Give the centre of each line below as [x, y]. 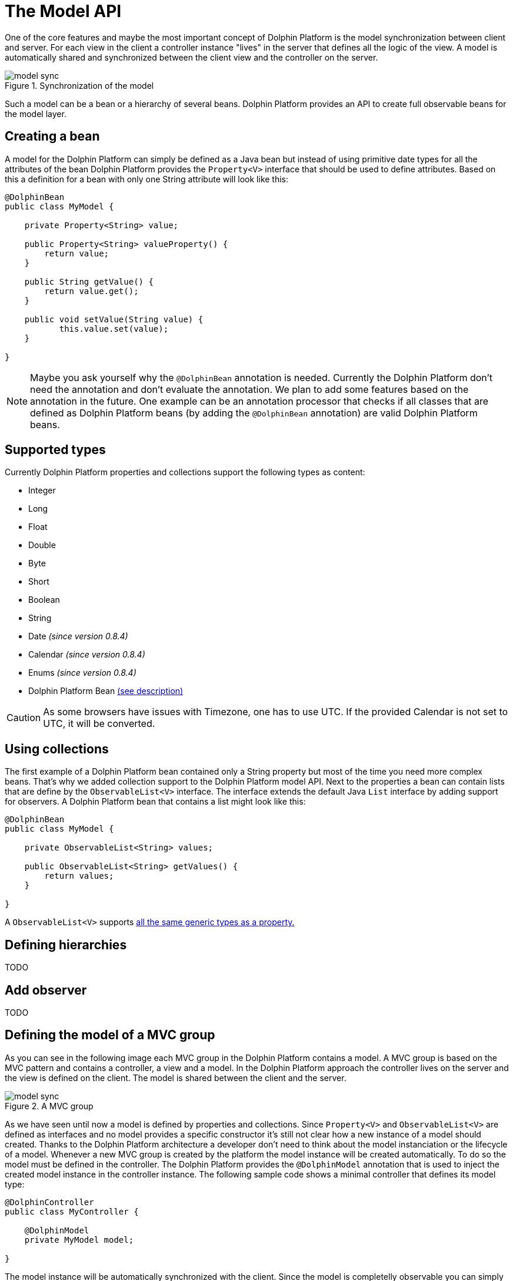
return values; [79, 876]
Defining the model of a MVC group [110, 1035]
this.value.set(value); [114, 328]
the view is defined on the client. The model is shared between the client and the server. [176, 1077]
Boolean [44, 600]
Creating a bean [52, 136]
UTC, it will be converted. [99, 724]
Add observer [46, 990]
